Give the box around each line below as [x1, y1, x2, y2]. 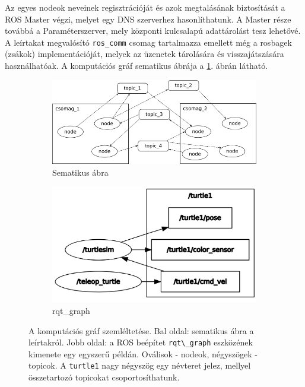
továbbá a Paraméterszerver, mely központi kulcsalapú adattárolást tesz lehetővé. [5, 24, 301, 37]
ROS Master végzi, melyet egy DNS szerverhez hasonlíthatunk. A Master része [5, 12, 291, 25]
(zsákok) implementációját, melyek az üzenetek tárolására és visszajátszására [5, 47, 284, 60]
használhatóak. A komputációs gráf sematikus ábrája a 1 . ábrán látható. [5, 59, 268, 72]
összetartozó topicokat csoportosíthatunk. [28, 371, 180, 383]
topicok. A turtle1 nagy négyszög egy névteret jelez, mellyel [28, 359, 251, 372]
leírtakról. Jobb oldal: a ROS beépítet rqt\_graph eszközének [28, 336, 253, 348]
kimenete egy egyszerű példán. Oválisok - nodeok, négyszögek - [28, 347, 258, 360]
